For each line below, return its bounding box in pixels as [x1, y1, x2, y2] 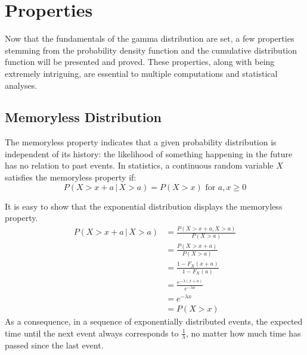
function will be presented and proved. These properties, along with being [5, 55, 275, 68]
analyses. [5, 79, 38, 91]
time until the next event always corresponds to [5, 326, 179, 339]
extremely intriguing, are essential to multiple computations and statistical [5, 67, 278, 79]
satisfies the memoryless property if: [5, 171, 137, 183]
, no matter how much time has [185, 326, 301, 339]
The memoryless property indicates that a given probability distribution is [5, 136, 277, 148]
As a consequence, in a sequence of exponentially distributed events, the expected [5, 314, 303, 327]
